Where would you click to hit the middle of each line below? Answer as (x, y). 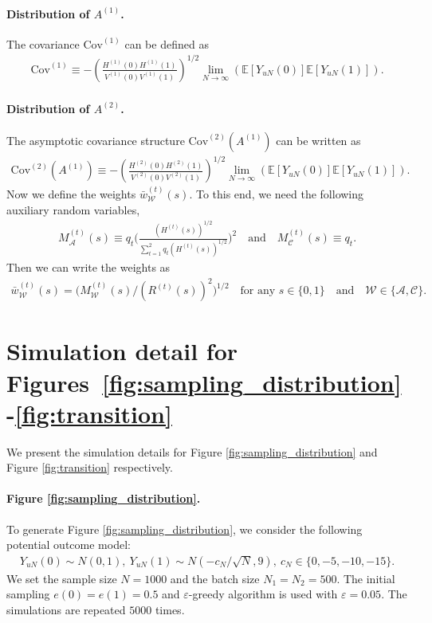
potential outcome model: (69, 545)
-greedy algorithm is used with (263, 594)
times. (170, 610)
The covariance (43, 43)
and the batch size (215, 578)
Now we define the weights (71, 194)
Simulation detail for (122, 351)
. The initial (366, 578)
